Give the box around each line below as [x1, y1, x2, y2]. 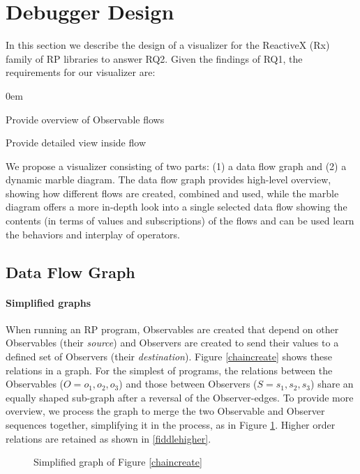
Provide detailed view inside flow [6, 135, 146, 150]
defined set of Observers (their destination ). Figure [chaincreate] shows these [6, 349, 332, 364]
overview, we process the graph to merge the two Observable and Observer [6, 404, 325, 418]
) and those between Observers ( [119, 376, 257, 391]
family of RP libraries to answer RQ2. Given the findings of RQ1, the [6, 51, 303, 66]
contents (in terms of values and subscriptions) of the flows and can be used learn [6, 213, 354, 228]
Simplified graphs [6, 295, 91, 309]
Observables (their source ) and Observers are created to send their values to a [6, 335, 339, 350]
